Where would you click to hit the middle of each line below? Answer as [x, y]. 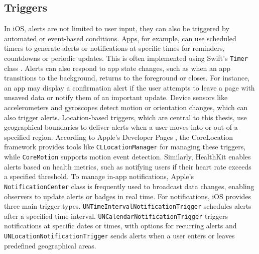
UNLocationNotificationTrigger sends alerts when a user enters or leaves [119, 236]
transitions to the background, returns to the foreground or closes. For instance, [127, 78]
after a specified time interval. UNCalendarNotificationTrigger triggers [116, 216]
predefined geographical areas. [50, 245]
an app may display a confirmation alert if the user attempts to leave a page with [129, 87]
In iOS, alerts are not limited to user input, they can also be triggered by [117, 28]
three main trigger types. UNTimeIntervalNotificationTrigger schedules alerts [128, 206]
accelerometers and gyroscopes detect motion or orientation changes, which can [126, 107]
